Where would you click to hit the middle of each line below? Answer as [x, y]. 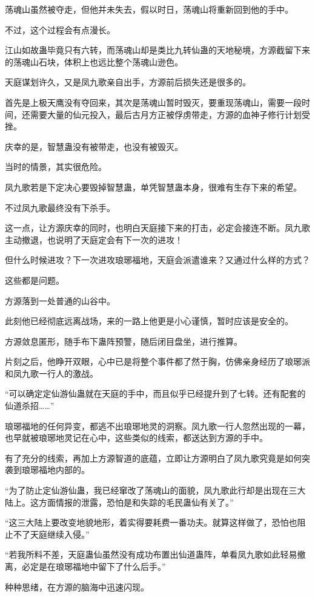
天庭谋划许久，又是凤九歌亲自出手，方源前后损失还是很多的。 [128, 82]
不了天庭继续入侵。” [51, 534]
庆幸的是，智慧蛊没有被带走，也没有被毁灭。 [94, 146]
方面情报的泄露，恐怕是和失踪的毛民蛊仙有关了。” [136, 502]
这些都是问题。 [35, 280]
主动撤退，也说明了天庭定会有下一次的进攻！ [94, 239]
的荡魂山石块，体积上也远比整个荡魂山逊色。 [94, 61]
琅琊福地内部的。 [55, 470]
